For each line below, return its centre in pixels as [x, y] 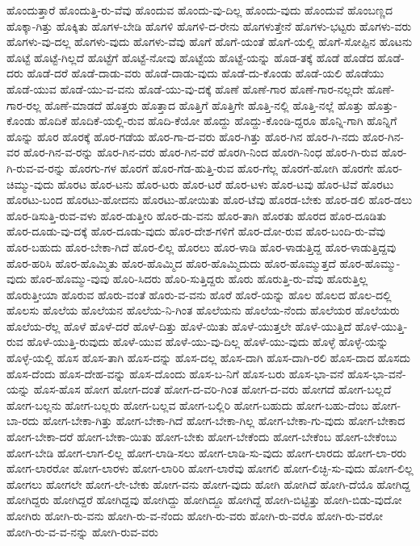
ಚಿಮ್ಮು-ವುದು [30, 183]
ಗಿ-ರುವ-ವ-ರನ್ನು [36, 167]
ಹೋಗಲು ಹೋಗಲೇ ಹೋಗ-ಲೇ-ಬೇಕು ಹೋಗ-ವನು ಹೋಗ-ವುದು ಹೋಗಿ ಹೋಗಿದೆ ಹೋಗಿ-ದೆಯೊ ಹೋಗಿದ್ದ [208, 483]
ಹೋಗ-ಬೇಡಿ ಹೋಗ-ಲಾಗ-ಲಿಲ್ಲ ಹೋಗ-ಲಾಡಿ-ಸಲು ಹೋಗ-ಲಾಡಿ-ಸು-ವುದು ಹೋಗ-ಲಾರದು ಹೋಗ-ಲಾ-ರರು [207, 452]
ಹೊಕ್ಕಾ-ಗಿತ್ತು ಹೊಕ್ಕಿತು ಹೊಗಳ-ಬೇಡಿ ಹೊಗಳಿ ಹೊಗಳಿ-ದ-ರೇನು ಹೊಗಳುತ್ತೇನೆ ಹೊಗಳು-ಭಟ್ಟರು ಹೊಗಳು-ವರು [209, 25]
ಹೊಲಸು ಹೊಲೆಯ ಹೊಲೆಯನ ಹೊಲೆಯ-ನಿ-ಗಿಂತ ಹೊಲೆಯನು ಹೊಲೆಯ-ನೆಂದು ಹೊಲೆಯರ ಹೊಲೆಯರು [203, 310]
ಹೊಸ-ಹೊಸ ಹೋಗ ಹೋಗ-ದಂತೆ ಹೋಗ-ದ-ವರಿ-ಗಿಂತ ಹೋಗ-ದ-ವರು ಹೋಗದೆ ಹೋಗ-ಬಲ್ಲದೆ [212, 389]
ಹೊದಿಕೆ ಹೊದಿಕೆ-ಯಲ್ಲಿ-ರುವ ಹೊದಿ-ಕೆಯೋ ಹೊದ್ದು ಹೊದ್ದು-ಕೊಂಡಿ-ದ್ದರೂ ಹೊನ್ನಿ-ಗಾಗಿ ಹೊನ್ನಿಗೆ [218, 121]
